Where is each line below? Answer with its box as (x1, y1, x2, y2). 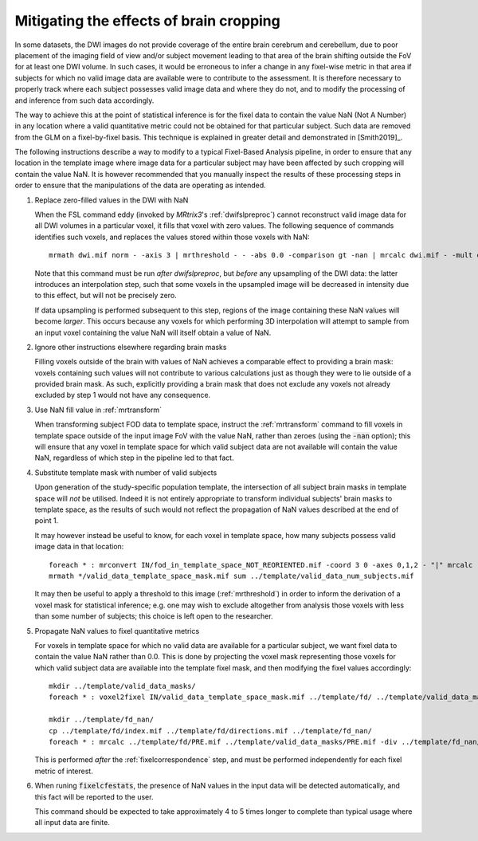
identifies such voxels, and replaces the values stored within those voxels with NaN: (34, 232, 310, 242)
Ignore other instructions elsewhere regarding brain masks (34, 342, 227, 352)
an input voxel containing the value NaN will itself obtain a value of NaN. (34, 328, 272, 337)
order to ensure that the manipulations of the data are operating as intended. (14, 180, 266, 191)
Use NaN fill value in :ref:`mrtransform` (34, 405, 163, 415)
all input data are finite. (34, 818, 111, 827)
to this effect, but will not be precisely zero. (34, 291, 177, 301)
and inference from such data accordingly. (14, 96, 155, 105)
